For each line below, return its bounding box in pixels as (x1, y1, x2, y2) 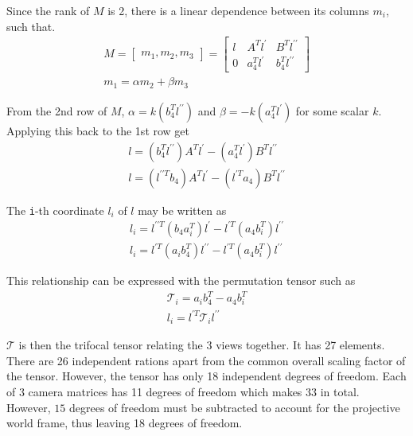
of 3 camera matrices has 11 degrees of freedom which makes (6, 383, 302, 399)
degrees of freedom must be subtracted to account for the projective (68, 399, 400, 415)
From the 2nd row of (6, 102, 107, 119)
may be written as (138, 201, 227, 218)
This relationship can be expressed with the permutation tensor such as (6, 272, 356, 289)
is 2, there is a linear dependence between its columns (107, 2, 369, 18)
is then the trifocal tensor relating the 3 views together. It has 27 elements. (18, 337, 385, 353)
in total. (320, 383, 360, 399)
